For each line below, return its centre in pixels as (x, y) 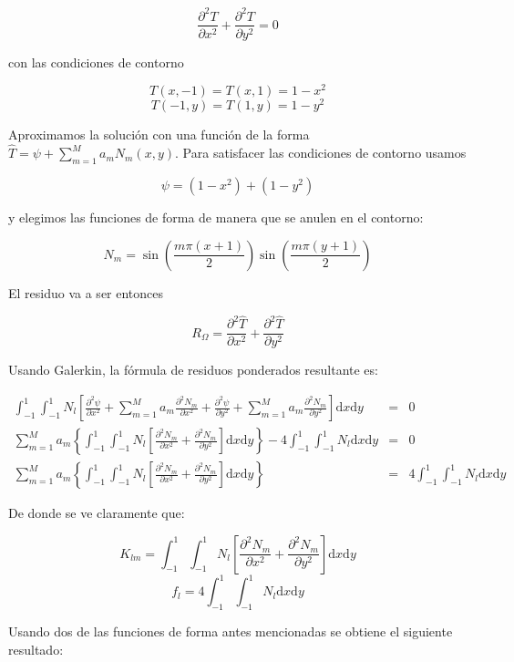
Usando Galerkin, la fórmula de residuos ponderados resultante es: (193, 370)
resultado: (36, 649)
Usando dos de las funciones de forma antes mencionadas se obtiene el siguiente (231, 631)
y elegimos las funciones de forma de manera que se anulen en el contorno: (216, 217)
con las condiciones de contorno (96, 62)
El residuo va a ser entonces (86, 292)
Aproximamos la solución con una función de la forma (159, 134)
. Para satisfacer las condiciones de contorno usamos (321, 153)
